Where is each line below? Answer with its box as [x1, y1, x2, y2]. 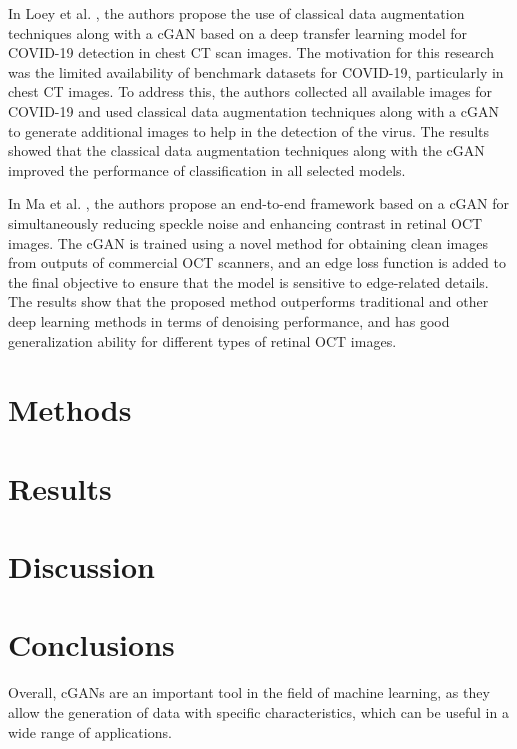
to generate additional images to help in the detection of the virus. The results [8, 120, 490, 141]
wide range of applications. [8, 721, 172, 742]
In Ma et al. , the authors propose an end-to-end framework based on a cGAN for [8, 193, 510, 214]
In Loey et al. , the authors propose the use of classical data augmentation [8, 3, 465, 23]
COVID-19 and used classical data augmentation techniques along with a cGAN [8, 100, 499, 121]
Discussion [8, 546, 155, 587]
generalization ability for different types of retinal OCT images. [8, 330, 397, 351]
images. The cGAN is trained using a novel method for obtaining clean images [8, 232, 488, 253]
